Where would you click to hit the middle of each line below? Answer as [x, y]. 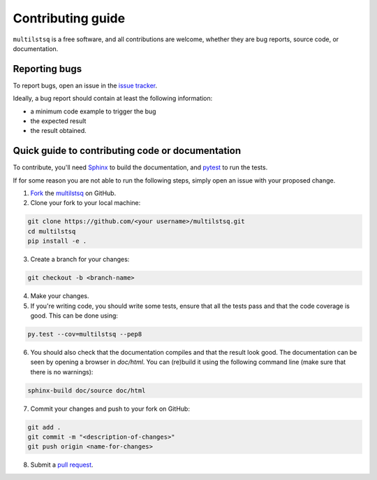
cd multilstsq [52, 231]
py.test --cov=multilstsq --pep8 [85, 334]
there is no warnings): [62, 372]
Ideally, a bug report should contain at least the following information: [113, 99]
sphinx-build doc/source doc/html [87, 390]
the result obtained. [58, 131]
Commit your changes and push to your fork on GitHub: [110, 409]
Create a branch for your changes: [80, 260]
